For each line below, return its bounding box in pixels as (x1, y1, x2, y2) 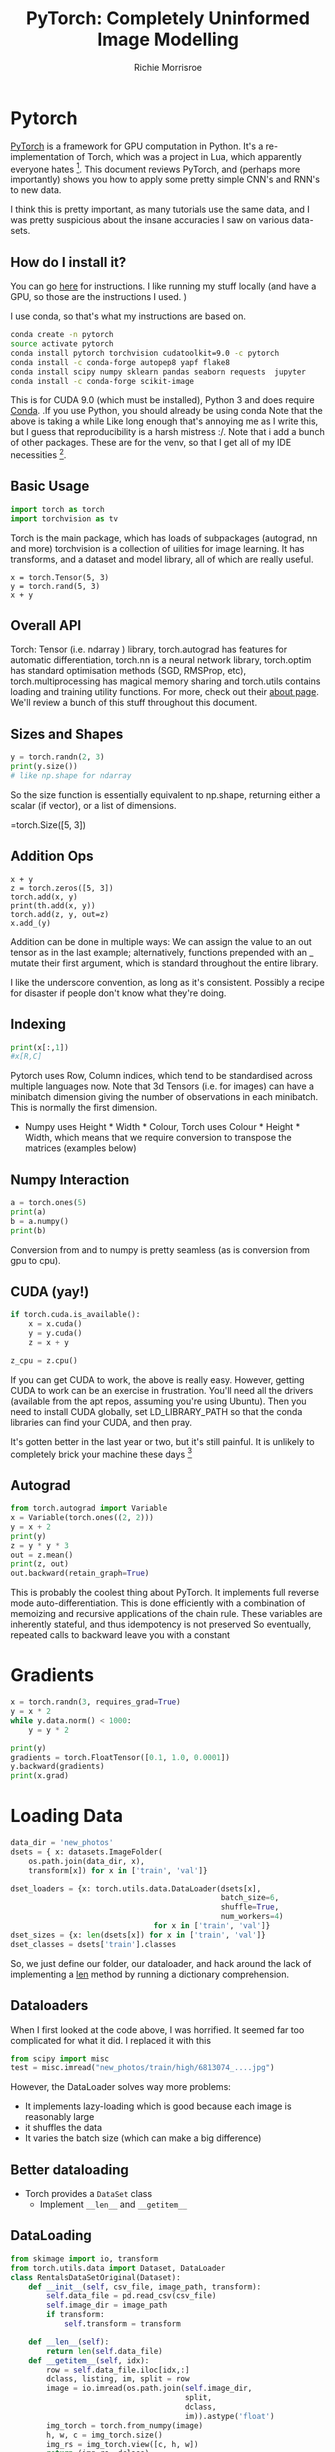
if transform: (46, 2310, 105, 2320)
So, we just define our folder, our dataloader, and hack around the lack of (10, 1957, 312, 1969)
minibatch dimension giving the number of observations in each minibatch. (10, 1091, 319, 1103)
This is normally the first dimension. (10, 1102, 158, 1114)
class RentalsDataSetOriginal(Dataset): (10, 2272, 182, 2282)
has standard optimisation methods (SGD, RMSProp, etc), (10, 665, 247, 677)
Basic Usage (10, 478, 90, 495)
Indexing (10, 1016, 67, 1033)
